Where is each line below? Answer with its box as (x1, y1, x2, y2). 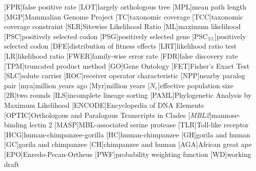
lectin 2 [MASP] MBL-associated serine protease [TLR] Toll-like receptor (29, 119, 249, 130)
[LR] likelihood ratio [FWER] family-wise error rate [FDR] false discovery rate (4, 50, 238, 61)
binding (4, 119, 27, 130)
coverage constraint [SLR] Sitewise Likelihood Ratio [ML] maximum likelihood (4, 21, 241, 32)
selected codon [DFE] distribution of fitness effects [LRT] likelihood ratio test (4, 41, 237, 51)
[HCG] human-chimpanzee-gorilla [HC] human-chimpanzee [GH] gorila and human (4, 129, 250, 139)
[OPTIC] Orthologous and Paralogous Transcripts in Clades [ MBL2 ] (4, 109, 212, 120)
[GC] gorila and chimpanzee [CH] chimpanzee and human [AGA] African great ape (4, 139, 252, 149)
